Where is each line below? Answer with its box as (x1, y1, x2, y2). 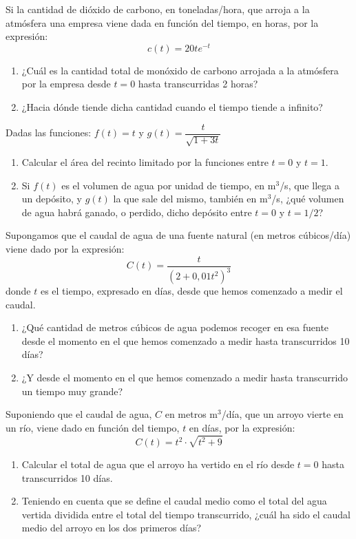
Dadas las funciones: (6, 125, 92, 140)
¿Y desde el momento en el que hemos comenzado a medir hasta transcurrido (21, 370, 348, 385)
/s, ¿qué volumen (271, 191, 344, 206)
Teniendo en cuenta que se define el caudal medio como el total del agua (21, 494, 327, 508)
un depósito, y (21, 191, 83, 206)
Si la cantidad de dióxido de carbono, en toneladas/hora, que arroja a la (6, 2, 310, 16)
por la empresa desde (21, 76, 111, 91)
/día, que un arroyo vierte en (221, 407, 344, 421)
